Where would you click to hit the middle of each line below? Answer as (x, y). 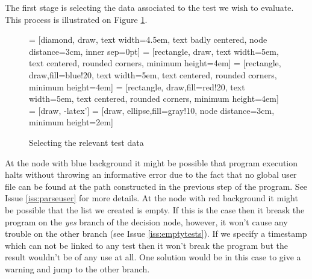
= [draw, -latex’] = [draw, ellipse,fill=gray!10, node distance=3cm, (152, 110)
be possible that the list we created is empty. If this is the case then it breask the (155, 209)
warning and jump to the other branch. (77, 268)
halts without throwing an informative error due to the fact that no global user (151, 174)
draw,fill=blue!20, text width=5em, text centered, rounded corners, (153, 74)
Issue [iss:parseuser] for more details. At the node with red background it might (151, 198)
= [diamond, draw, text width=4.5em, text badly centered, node (148, 39)
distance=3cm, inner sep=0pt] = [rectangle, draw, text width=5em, (154, 51)
